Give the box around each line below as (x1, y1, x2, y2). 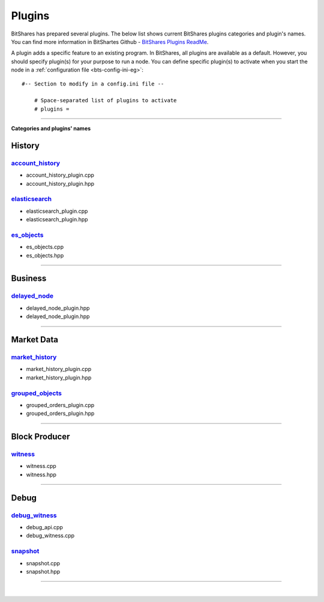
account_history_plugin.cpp (26, 171, 94, 179)
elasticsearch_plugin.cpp (26, 207, 88, 215)
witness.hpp (26, 471, 57, 478)
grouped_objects (11, 389, 62, 397)
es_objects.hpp (26, 251, 64, 259)
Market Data (11, 334, 58, 345)
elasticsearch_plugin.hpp (26, 216, 88, 223)
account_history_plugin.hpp (26, 180, 95, 187)
